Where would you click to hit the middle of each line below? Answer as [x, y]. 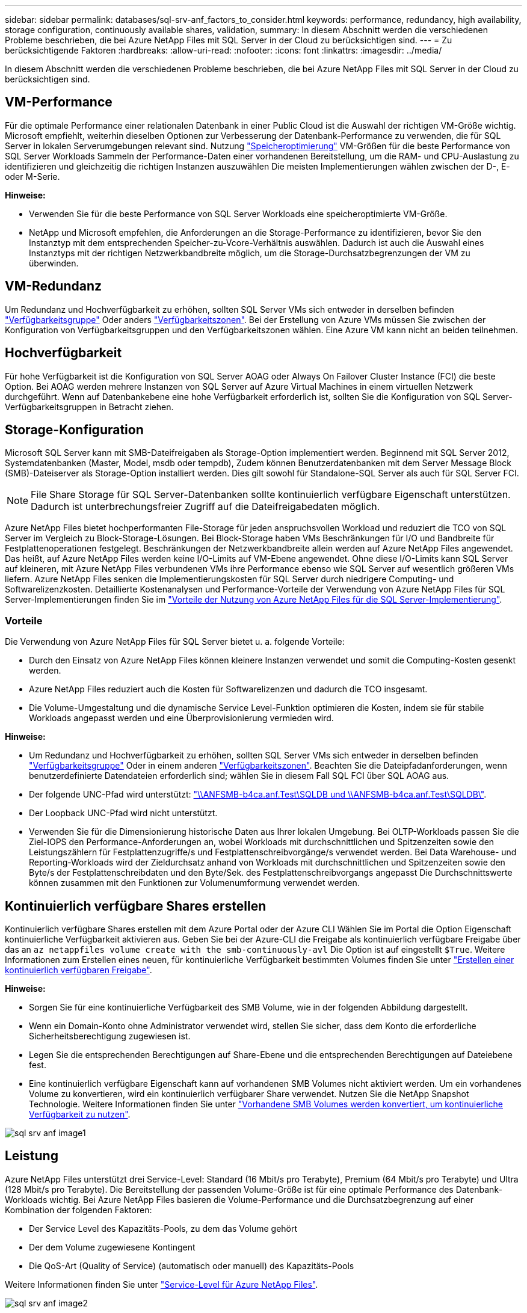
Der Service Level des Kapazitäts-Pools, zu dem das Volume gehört [163, 1228]
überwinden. [54, 263]
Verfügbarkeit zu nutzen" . [80, 1114]
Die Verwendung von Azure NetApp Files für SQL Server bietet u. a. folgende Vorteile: [175, 642]
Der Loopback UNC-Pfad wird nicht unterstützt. [123, 813]
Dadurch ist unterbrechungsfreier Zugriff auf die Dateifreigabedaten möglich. [205, 507]
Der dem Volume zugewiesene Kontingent [112, 1247]
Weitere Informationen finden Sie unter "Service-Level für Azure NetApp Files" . [162, 1284]
